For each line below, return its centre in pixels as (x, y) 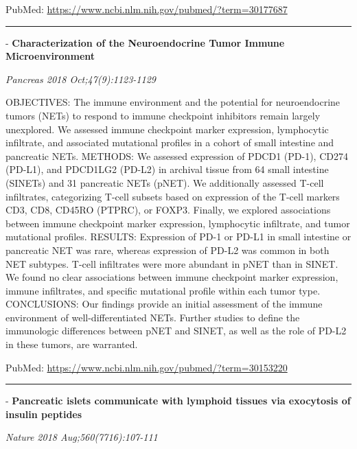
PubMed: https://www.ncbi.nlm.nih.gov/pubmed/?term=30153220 (147, 367)
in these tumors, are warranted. (72, 344)
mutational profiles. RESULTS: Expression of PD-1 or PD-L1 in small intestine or (178, 237)
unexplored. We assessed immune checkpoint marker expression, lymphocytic (167, 129)
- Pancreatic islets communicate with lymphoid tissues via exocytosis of (178, 401)
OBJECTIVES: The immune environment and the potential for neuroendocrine (173, 102)
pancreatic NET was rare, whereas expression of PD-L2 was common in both (168, 250)
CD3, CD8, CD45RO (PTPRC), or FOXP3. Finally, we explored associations (168, 210)
